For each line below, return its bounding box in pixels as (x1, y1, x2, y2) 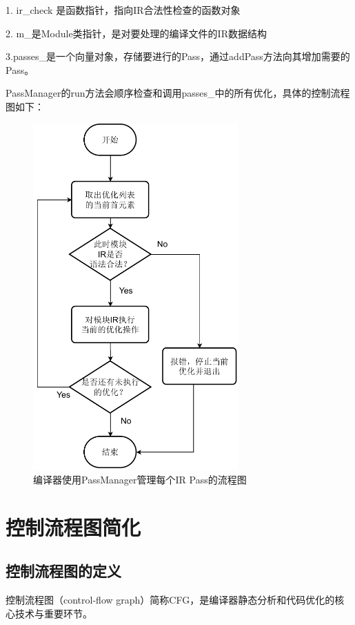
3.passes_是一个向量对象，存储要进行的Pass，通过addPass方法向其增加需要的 (6, 49, 350, 64)
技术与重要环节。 (14, 606, 92, 620)
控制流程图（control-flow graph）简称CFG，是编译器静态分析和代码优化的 (6, 593, 335, 607)
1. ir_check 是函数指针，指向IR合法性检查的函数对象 (6, 3, 241, 17)
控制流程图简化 (6, 512, 141, 541)
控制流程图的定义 (6, 560, 121, 581)
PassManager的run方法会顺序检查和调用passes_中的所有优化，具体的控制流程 (6, 86, 350, 100)
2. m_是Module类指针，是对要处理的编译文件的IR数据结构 (6, 26, 267, 40)
